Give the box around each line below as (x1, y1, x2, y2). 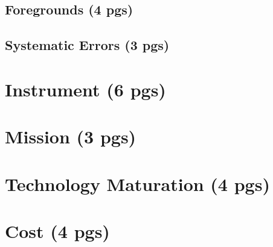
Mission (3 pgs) (5, 124, 136, 149)
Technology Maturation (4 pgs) (5, 171, 270, 196)
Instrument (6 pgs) (5, 77, 166, 101)
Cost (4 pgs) (5, 218, 110, 243)
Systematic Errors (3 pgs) (5, 36, 170, 54)
